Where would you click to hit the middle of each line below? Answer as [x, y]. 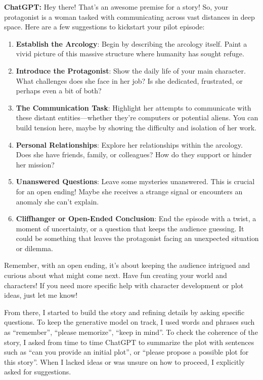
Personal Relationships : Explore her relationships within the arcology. [129, 144]
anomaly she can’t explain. [57, 201]
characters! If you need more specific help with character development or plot [124, 285]
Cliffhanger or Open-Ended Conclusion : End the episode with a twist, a [136, 218]
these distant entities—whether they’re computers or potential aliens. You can [137, 117]
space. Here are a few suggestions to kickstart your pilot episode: [104, 27]
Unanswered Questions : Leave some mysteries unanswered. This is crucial [135, 181]
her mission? [35, 164]
